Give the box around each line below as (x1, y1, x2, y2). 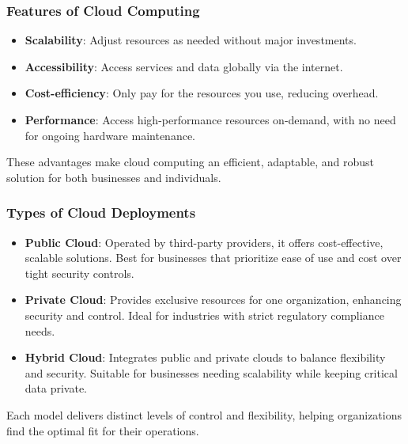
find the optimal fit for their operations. (6, 422, 199, 438)
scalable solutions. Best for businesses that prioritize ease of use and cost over (25, 249, 402, 266)
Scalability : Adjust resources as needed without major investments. (25, 32, 357, 48)
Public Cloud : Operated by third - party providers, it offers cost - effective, (25, 233, 383, 250)
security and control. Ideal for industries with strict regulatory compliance (25, 306, 384, 323)
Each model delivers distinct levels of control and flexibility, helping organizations (6, 406, 402, 423)
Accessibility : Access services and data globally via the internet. (25, 58, 343, 74)
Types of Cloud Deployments (6, 203, 196, 222)
